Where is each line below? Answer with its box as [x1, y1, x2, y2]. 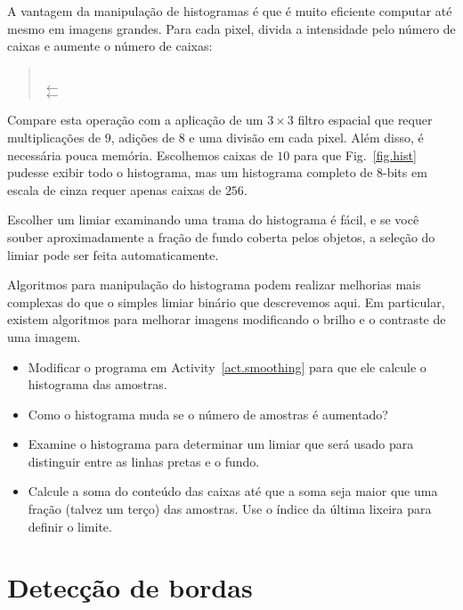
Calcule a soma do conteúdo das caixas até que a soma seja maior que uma [28, 482, 438, 500]
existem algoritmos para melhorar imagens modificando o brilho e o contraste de [7, 310, 446, 329]
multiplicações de [7, 127, 102, 146]
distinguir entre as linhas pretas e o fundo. [28, 451, 260, 470]
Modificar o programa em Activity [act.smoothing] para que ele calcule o [28, 357, 426, 376]
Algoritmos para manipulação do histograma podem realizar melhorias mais [7, 275, 421, 294]
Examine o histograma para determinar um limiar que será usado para [28, 435, 414, 453]
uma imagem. [7, 327, 81, 346]
